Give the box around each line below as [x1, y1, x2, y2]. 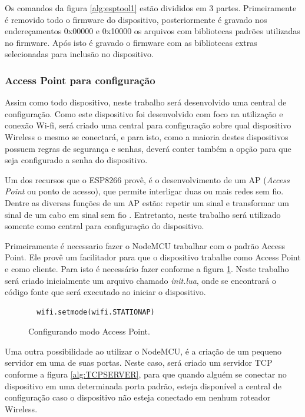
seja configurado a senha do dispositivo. [5, 154, 148, 166]
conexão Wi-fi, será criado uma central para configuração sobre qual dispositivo [5, 119, 291, 131]
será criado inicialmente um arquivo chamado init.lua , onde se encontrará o [5, 274, 276, 286]
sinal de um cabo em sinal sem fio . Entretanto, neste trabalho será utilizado [5, 208, 281, 220]
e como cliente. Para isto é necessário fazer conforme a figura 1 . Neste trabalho [5, 262, 289, 274]
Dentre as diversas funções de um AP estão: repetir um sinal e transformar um [5, 196, 289, 208]
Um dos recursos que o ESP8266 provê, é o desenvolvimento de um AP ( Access [5, 173, 290, 186]
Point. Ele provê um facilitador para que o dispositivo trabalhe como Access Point [5, 251, 301, 263]
